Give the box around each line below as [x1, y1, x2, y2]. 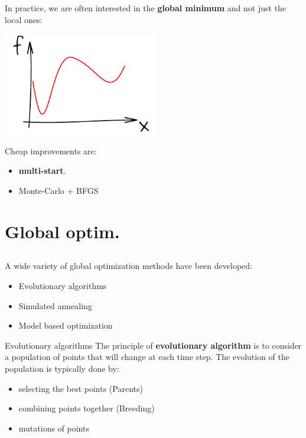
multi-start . [18, 164, 66, 177]
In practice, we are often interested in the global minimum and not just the [5, 2, 287, 14]
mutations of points [18, 421, 89, 434]
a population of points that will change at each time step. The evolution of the [5, 351, 289, 363]
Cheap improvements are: [5, 144, 97, 157]
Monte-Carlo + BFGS [18, 184, 99, 197]
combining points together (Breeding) [18, 402, 155, 414]
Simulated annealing [18, 299, 92, 312]
